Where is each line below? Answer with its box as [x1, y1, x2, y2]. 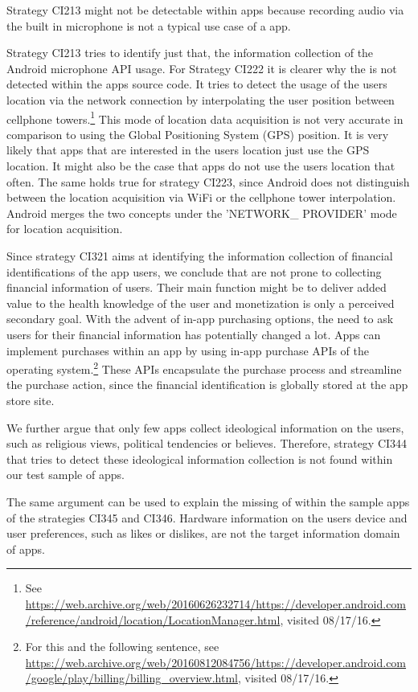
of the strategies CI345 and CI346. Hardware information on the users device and [6, 509, 408, 526]
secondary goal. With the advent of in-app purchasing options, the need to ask [6, 310, 394, 327]
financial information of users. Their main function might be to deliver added [6, 279, 387, 296]
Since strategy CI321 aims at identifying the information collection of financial [6, 247, 393, 264]
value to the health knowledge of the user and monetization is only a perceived [6, 294, 395, 311]
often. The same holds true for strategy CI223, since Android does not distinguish [6, 173, 410, 190]
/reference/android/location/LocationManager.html [25, 611, 281, 628]
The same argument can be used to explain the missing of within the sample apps [6, 493, 410, 510]
